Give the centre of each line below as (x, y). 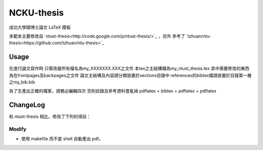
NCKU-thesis (37, 13)
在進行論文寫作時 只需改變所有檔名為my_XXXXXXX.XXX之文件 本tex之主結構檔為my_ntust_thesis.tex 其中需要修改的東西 (129, 69)
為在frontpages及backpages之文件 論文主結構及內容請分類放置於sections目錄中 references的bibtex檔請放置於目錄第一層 (130, 75)
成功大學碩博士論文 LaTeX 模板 (40, 27)
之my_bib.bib (22, 82)
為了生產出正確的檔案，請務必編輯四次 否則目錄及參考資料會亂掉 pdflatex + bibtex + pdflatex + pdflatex (113, 91)
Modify (18, 129)
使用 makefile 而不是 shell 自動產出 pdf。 (62, 139)
